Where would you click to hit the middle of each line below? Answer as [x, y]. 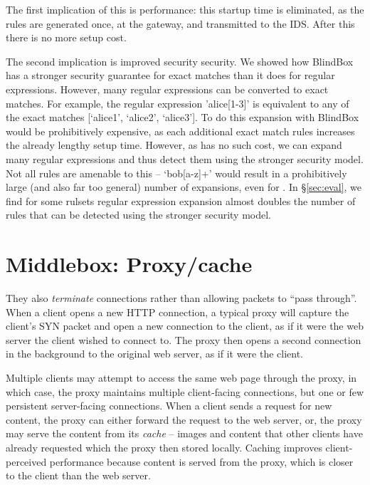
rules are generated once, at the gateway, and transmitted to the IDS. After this [180, 23]
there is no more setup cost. [66, 37]
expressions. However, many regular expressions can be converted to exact [167, 89]
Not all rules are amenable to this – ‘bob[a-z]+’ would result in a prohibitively [176, 173]
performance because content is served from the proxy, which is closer [201, 461]
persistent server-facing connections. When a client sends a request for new [169, 406]
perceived [26, 461]
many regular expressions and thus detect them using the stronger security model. [185, 158]
